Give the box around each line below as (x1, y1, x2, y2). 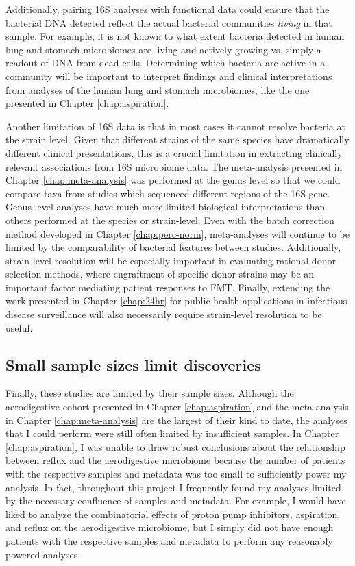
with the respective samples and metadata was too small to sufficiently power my (5, 467, 347, 481)
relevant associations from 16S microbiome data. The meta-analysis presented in (5, 159, 343, 173)
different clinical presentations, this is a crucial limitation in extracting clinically (5, 145, 343, 160)
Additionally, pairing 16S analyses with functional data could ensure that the (5, 2, 330, 16)
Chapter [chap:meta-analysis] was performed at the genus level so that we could (5, 173, 341, 187)
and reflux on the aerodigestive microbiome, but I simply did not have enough (5, 520, 334, 534)
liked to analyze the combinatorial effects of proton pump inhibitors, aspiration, (5, 506, 341, 521)
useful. (5, 320, 33, 334)
